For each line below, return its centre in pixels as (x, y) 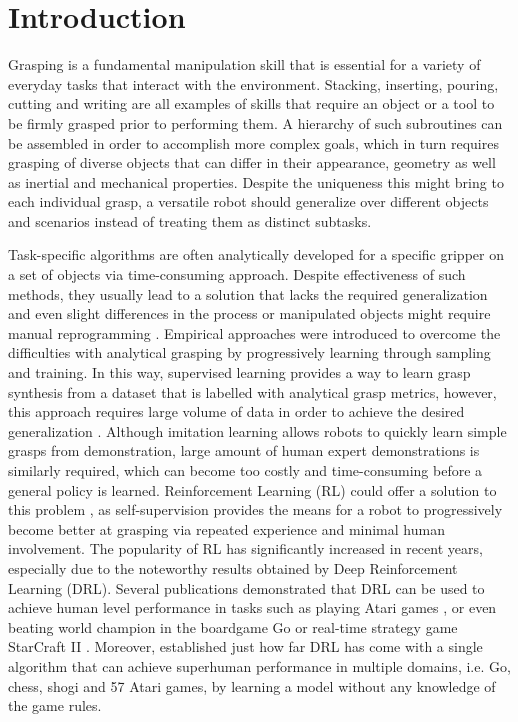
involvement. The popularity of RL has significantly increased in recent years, (245, 548)
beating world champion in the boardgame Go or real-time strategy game (233, 626)
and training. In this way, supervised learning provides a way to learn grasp (239, 372)
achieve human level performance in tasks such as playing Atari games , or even (252, 607)
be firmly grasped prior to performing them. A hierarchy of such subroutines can (255, 122)
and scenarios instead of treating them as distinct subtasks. (190, 220)
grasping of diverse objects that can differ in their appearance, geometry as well (252, 162)
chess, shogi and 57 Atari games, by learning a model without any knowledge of (252, 685)
